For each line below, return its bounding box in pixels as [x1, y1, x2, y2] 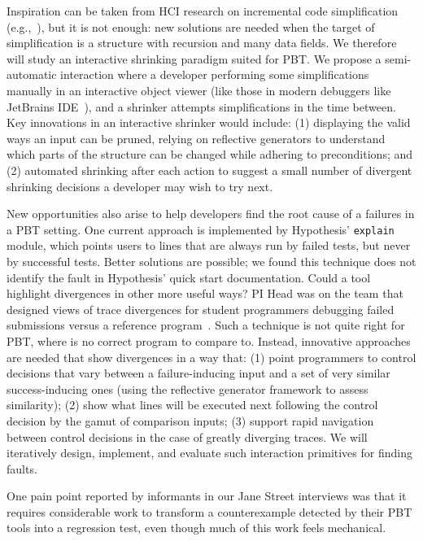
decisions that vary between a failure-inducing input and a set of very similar [7, 364, 390, 382]
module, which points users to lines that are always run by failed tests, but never [7, 237, 411, 254]
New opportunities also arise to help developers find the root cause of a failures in [7, 205, 415, 222]
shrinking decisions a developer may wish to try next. [7, 177, 273, 194]
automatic [7, 66, 57, 83]
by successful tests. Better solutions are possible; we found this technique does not [7, 252, 416, 269]
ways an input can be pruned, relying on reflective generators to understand [7, 129, 386, 146]
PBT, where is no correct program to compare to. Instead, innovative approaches [7, 332, 411, 349]
